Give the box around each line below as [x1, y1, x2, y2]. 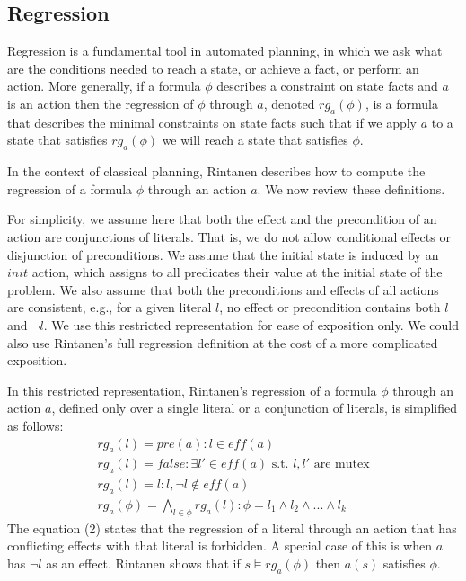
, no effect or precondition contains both [219, 298, 441, 317]
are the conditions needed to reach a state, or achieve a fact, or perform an [7, 58, 419, 77]
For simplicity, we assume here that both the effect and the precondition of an [7, 210, 437, 228]
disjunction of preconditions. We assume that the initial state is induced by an [7, 245, 439, 264]
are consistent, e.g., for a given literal [7, 298, 212, 317]
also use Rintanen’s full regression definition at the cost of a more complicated [7, 333, 438, 352]
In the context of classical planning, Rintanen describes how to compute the [7, 162, 426, 181]
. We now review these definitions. [257, 179, 445, 198]
